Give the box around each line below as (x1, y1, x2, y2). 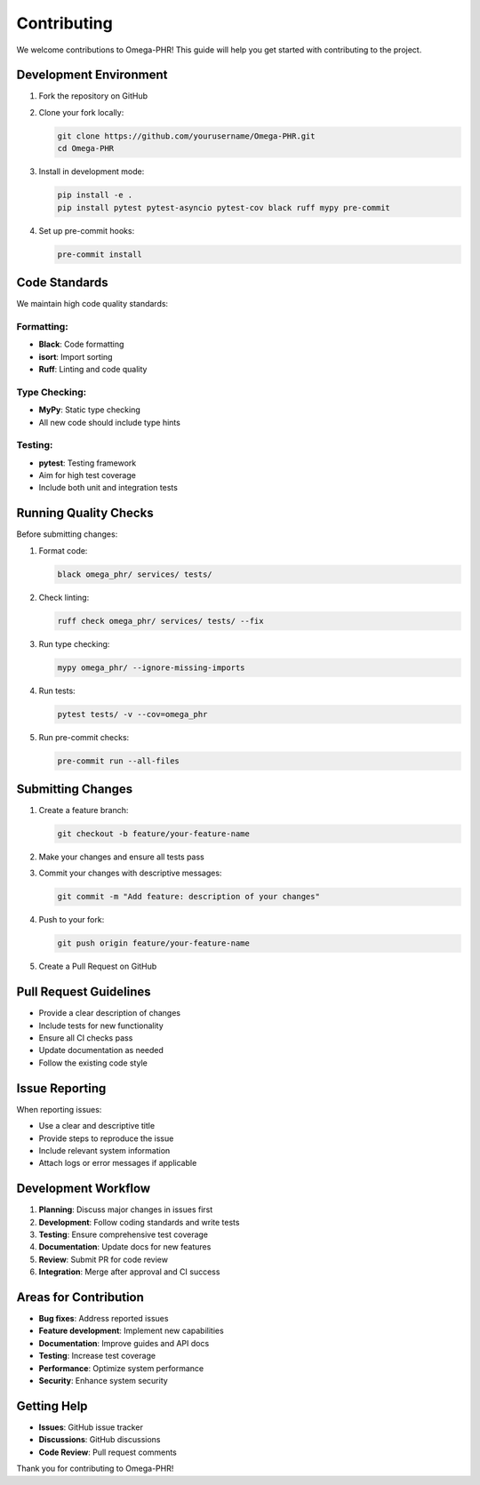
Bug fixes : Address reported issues (38, 1313, 169, 1324)
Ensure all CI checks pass (38, 1033, 133, 1043)
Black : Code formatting (38, 339, 124, 350)
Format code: (38, 545, 88, 555)
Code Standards (16, 275, 108, 290)
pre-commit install (57, 249, 142, 259)
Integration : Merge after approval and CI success (38, 1266, 220, 1277)
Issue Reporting (16, 1081, 107, 1096)
